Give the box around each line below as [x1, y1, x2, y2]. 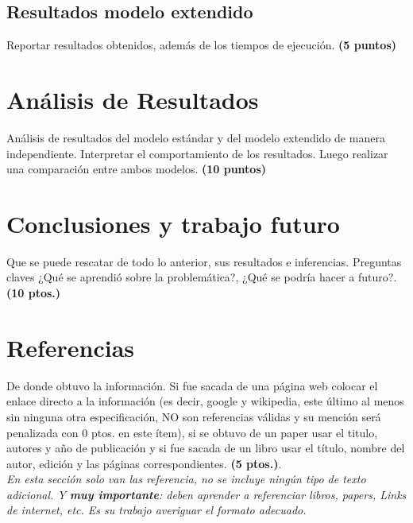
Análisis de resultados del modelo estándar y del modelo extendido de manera [6, 129, 385, 145]
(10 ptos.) [6, 285, 61, 301]
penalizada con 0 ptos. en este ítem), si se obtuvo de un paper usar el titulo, [6, 424, 378, 440]
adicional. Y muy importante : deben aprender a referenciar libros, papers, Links [6, 486, 407, 502]
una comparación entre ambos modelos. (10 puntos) [6, 161, 267, 177]
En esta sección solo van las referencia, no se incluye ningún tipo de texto [6, 471, 366, 487]
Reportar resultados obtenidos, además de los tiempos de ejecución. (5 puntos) [6, 37, 397, 53]
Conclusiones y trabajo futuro [6, 207, 340, 239]
